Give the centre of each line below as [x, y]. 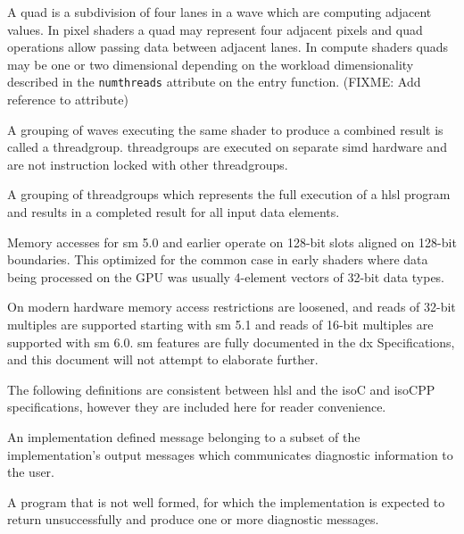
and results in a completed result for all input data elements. [174, 212]
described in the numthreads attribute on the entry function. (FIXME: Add [214, 82]
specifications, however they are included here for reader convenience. [197, 407]
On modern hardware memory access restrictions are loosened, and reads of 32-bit [232, 307]
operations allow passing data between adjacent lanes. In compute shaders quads [228, 47]
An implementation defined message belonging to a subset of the [184, 436]
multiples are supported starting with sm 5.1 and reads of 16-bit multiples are [220, 324]
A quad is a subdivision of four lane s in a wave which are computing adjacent [220, 12]
